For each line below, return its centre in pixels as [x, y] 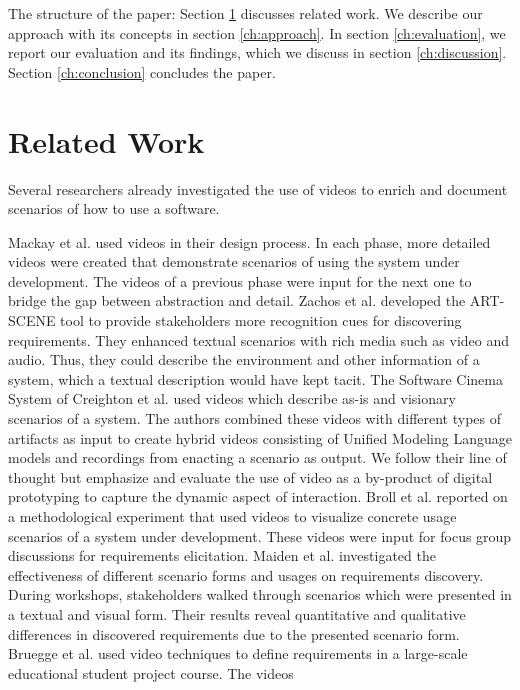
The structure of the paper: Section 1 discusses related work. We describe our [245, 13]
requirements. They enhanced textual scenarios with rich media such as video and [259, 339]
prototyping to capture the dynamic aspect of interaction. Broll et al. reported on [258, 496]
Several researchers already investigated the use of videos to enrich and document [258, 188]
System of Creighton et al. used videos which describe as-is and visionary [232, 398]
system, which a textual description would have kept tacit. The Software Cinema [255, 378]
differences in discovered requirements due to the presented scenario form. [234, 633]
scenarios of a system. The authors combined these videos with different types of [255, 418]
